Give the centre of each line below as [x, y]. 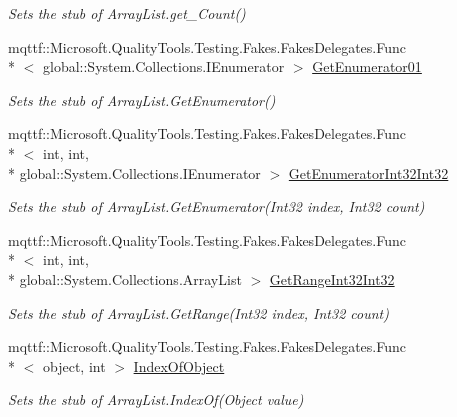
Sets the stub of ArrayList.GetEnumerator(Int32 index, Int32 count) [216, 206]
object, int [74, 365]
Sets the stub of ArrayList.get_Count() [127, 13]
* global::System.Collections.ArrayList [125, 278]
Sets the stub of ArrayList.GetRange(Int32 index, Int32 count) [198, 312]
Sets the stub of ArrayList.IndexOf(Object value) [156, 399]
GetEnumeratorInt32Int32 [368, 172]
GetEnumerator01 [367, 66]
